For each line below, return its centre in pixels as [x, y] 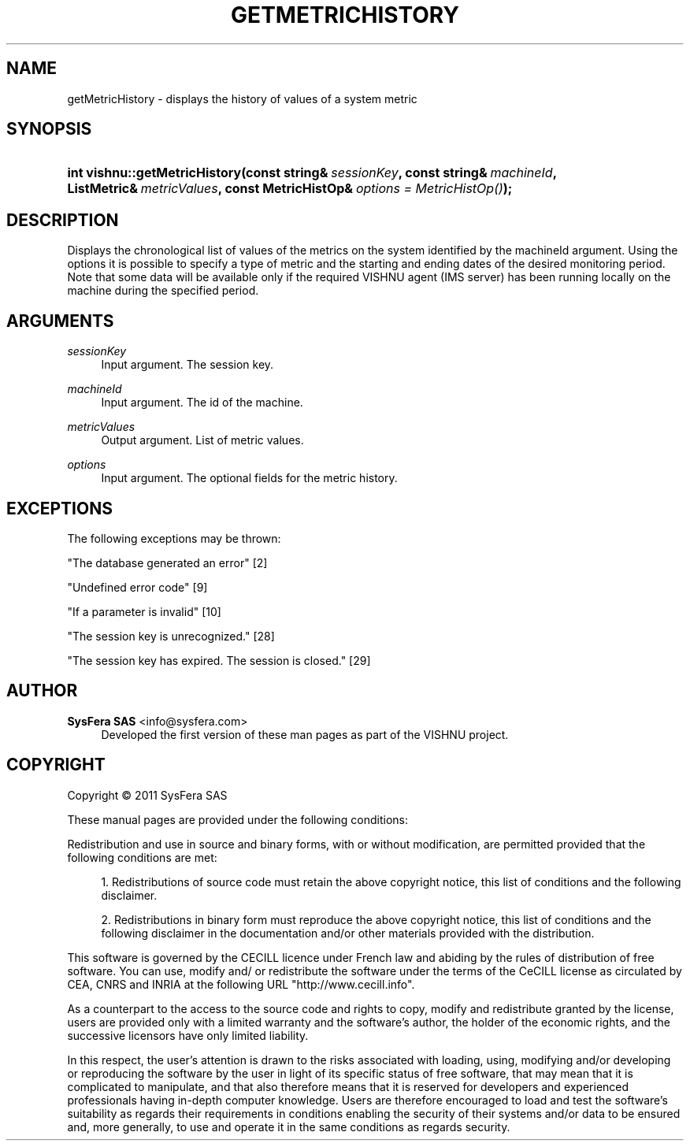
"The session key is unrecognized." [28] [171, 636]
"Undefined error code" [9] [137, 587]
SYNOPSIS [49, 129]
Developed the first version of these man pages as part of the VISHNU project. [305, 734]
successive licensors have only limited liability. [188, 1035]
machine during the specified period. [163, 291]
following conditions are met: [142, 857]
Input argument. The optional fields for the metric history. [249, 478]
